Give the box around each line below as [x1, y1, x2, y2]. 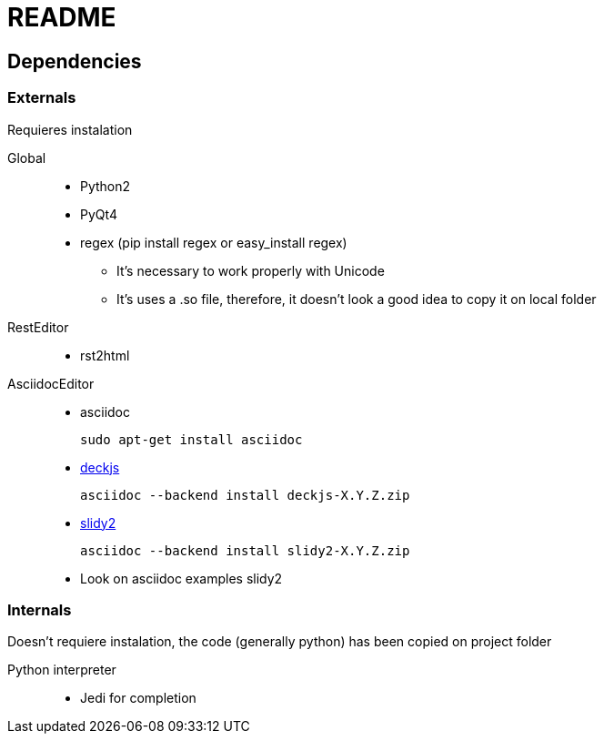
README [7, 2, 116, 33]
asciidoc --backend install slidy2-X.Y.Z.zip [80, 543, 410, 558]
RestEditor [7, 319, 69, 335]
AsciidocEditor [7, 375, 95, 391]
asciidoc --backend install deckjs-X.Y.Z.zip [80, 487, 410, 502]
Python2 [80, 178, 131, 194]
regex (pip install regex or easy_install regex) [80, 234, 347, 250]
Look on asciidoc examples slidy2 [80, 570, 283, 586]
